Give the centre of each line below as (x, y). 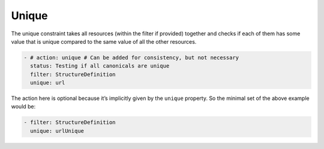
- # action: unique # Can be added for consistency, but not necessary (131, 57)
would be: (23, 107)
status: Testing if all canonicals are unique (100, 66)
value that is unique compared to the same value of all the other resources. (104, 41)
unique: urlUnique (57, 131)
